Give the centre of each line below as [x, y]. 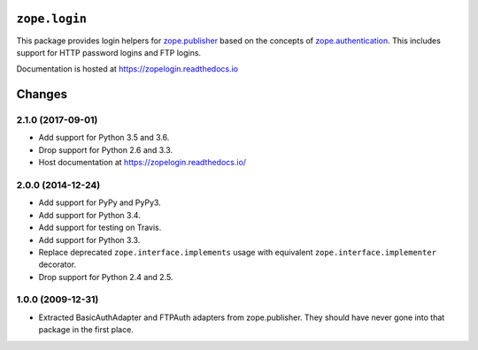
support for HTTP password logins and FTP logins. [109, 52]
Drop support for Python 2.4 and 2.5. [106, 277]
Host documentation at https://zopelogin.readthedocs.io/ [143, 163]
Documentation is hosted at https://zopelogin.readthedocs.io [127, 69]
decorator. [58, 264]
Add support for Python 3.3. [89, 240]
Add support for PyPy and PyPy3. [100, 202]
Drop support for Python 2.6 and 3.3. [105, 149]
